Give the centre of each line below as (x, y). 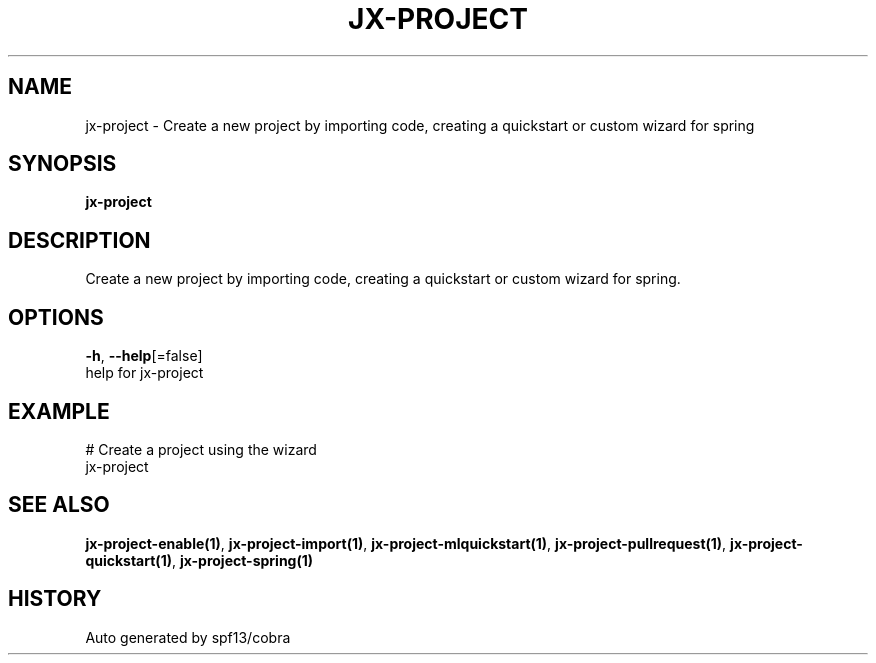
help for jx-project (144, 373)
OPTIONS (56, 317)
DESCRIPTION (79, 240)
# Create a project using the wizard (201, 449)
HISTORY (55, 599)
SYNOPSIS (62, 164)
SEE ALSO (59, 505)
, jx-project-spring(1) (242, 560)
